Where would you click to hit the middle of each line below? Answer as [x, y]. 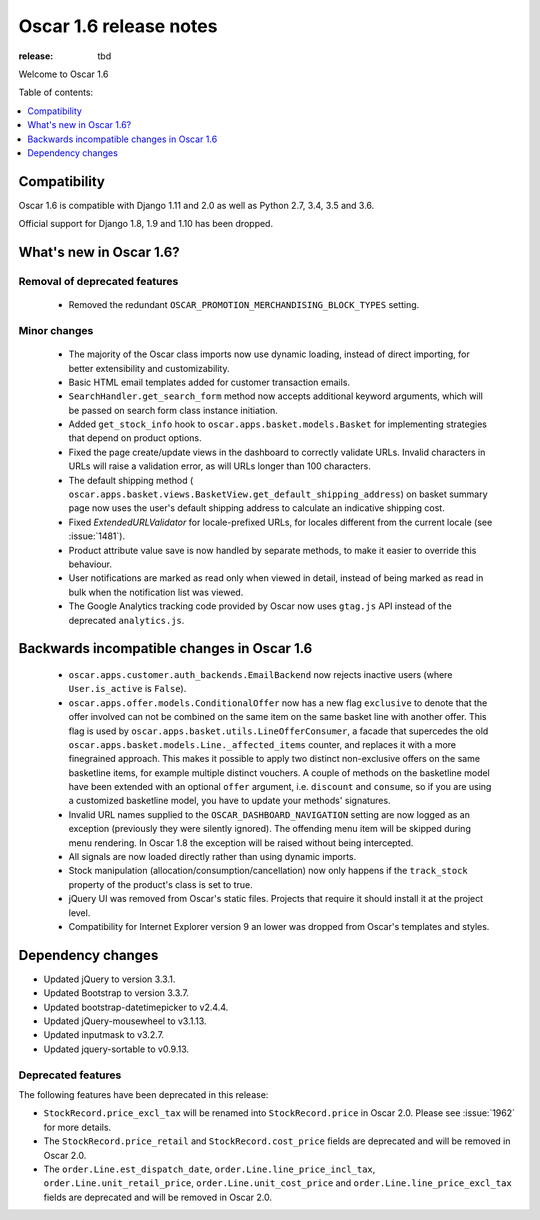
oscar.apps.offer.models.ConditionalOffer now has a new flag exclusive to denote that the [278, 702]
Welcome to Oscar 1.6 [63, 74]
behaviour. [90, 564]
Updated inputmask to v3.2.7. [104, 1035]
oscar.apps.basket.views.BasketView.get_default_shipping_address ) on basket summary [278, 494]
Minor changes [56, 330]
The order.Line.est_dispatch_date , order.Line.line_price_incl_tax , [209, 1169]
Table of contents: [56, 92]
